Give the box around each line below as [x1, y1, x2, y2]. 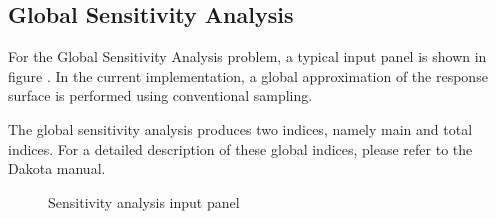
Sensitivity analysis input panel [48, 191, 240, 212]
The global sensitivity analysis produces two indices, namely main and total [8, 118, 473, 139]
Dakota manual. [8, 158, 106, 179]
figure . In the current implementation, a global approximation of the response [8, 65, 488, 86]
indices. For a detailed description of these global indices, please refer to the [8, 138, 473, 159]
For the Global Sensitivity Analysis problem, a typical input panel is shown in [8, 46, 487, 67]
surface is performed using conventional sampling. [8, 85, 313, 106]
